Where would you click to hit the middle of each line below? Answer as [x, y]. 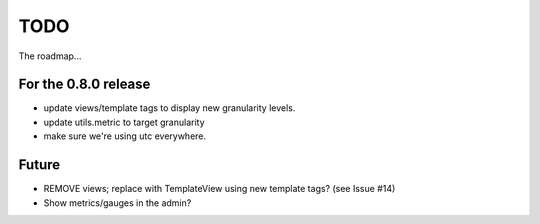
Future [39, 165]
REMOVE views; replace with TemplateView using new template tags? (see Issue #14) [219, 189]
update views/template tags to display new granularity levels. [169, 108]
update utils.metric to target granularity [124, 122]
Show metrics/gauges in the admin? [117, 202]
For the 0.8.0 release [84, 84]
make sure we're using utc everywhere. [125, 136]
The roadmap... [50, 56]
